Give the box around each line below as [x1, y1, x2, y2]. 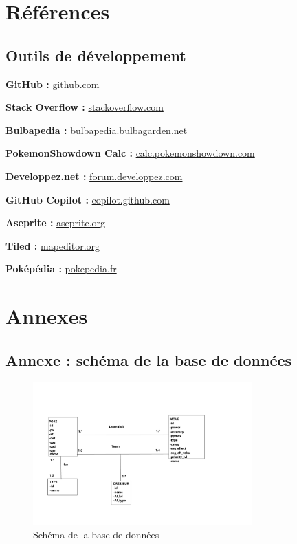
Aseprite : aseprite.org [5, 215, 106, 230]
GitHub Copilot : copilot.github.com [5, 192, 170, 206]
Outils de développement [5, 44, 186, 65]
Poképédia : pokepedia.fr [5, 261, 117, 276]
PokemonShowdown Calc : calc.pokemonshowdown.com [5, 146, 255, 160]
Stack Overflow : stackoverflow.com [5, 100, 164, 114]
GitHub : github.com [5, 76, 100, 91]
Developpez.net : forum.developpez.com [5, 168, 183, 183]
